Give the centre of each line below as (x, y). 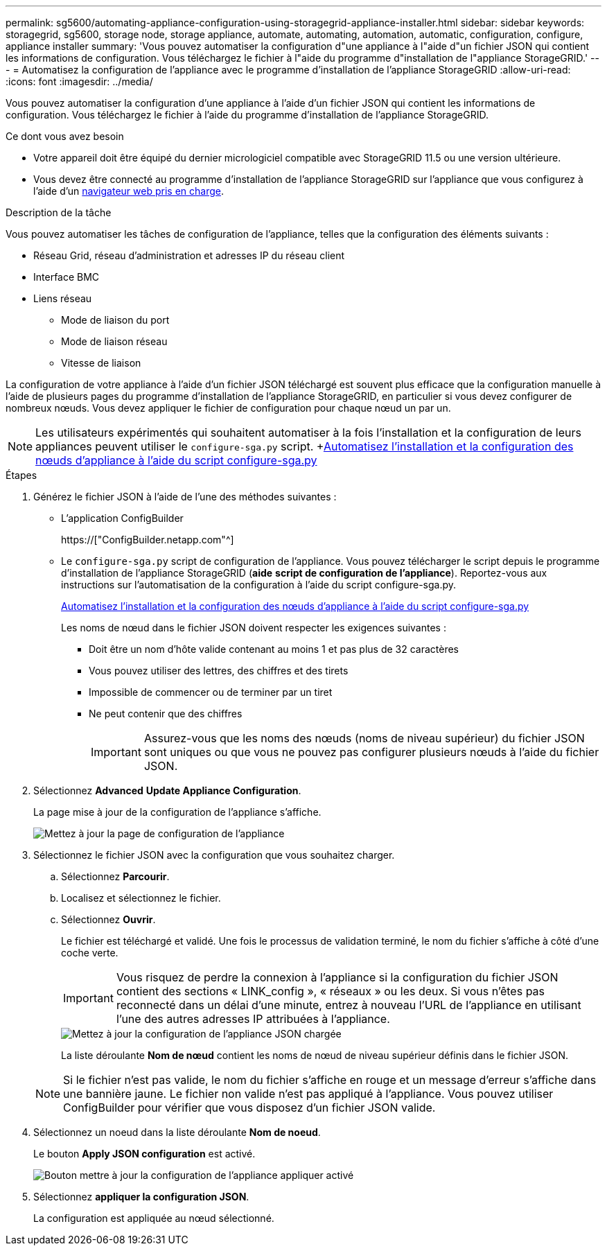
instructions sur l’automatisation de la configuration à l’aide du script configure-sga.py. (259, 585)
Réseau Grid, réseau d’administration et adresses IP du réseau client (189, 255)
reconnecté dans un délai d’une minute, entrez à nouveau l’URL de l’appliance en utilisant (349, 1005)
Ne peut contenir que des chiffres (166, 714)
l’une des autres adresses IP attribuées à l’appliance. (253, 1019)
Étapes (21, 475)
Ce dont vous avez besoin (65, 136)
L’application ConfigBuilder (122, 518)
